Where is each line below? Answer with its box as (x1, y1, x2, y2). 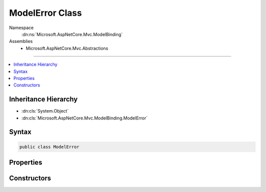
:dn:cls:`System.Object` (21, 108, 69, 114)
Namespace (9, 25, 34, 31)
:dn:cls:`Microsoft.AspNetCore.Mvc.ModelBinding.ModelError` (21, 115, 148, 121)
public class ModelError (19, 144, 80, 150)
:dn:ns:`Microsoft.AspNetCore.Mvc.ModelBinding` (21, 31, 123, 37)
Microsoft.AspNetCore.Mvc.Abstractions (26, 45, 108, 51)
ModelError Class (9, 7, 82, 18)
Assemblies (9, 38, 33, 44)
